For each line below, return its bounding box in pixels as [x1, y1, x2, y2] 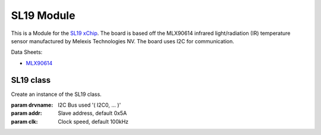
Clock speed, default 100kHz [58, 118, 129, 125]
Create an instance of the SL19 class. [11, 91, 102, 98]
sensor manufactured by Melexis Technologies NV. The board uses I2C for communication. [11, 37, 234, 44]
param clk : [11, 118, 38, 125]
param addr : [11, 110, 42, 117]
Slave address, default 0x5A [58, 110, 127, 117]
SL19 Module [11, 9, 75, 22]
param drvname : [11, 101, 53, 109]
